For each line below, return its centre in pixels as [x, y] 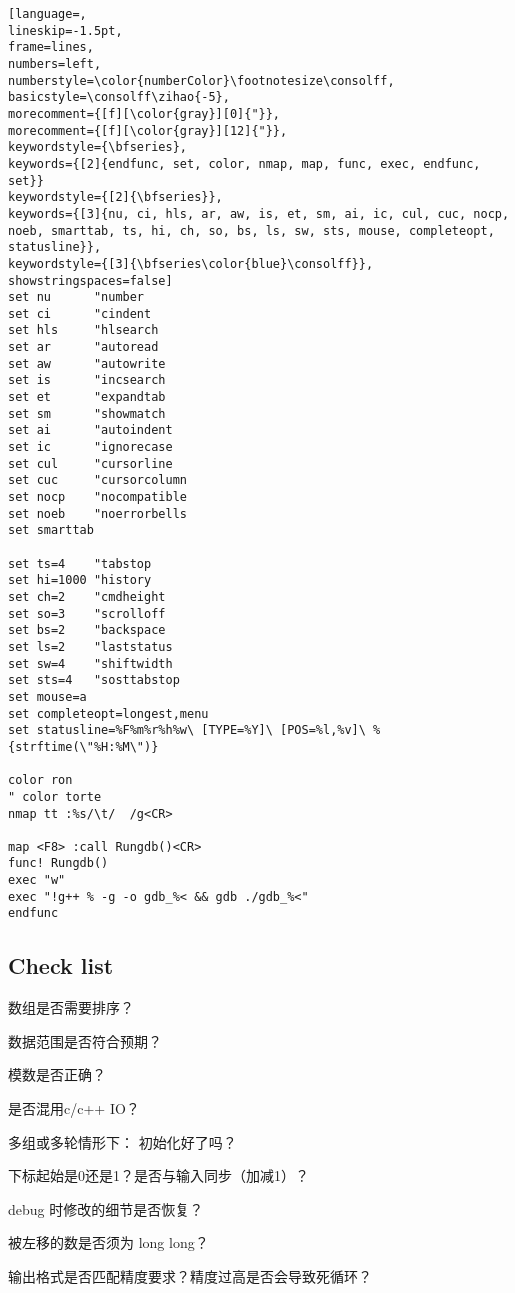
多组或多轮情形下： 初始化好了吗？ [122, 1141]
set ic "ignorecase [90, 447]
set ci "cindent [80, 313]
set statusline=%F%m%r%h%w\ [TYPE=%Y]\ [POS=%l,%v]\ [187, 730]
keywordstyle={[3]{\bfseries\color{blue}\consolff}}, [191, 263]
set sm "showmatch [87, 413]
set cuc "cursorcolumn [97, 480]
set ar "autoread [83, 347]
